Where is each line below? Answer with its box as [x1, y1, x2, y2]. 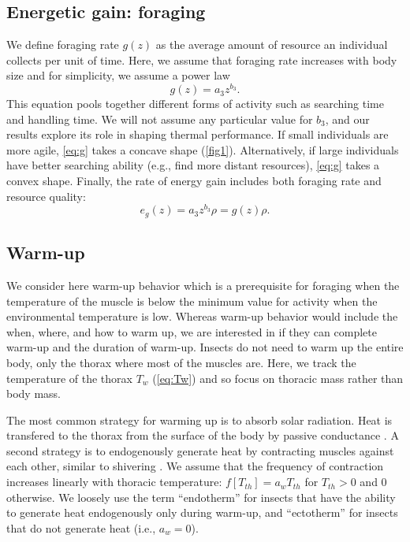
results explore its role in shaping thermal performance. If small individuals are [6, 126, 389, 143]
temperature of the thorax [6, 369, 132, 386]
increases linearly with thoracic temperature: [6, 473, 222, 490]
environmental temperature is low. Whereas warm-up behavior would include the [6, 308, 398, 325]
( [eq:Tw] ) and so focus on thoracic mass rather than [152, 369, 404, 386]
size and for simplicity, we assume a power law [6, 67, 230, 84]
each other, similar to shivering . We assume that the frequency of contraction [6, 458, 384, 474]
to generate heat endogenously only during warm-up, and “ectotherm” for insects [6, 504, 398, 521]
